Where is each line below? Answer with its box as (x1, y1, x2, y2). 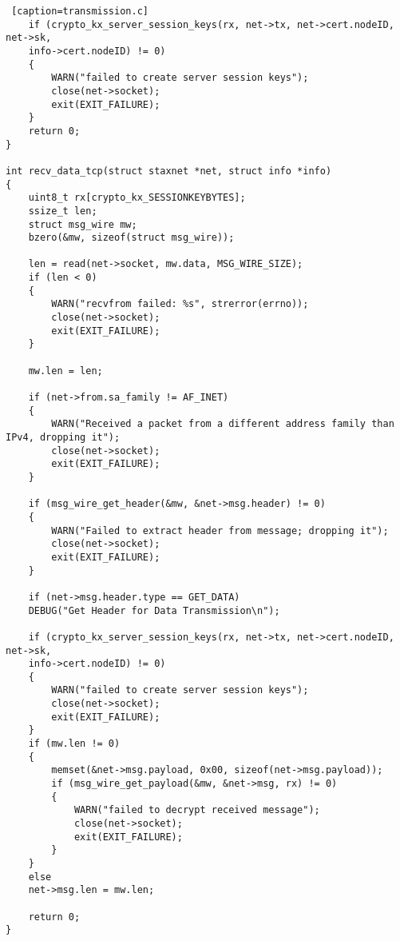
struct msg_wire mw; (28, 218, 137, 230)
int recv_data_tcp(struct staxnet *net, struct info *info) (6, 165, 332, 177)
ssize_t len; (28, 205, 97, 217)
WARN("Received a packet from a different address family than (51, 418, 394, 430)
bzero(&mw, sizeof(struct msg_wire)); (28, 232, 235, 244)
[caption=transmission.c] (11, 6, 149, 17)
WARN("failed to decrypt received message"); (73, 804, 320, 816)
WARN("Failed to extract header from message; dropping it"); (51, 524, 389, 536)
